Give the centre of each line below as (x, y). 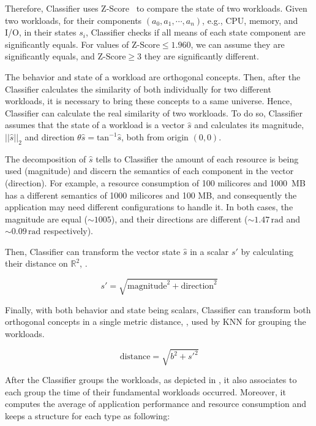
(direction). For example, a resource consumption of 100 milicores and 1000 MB (155, 182)
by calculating (267, 251)
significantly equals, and (50, 56)
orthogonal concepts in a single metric (76, 321)
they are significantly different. (201, 56)
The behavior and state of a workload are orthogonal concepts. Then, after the (153, 76)
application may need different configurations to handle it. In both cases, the (149, 207)
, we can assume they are (238, 44)
